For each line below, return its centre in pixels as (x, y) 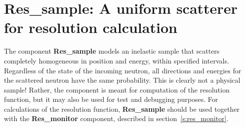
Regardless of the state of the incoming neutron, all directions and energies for (123, 70)
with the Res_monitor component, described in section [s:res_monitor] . (116, 118)
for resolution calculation (91, 27)
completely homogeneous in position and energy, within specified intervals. (117, 60)
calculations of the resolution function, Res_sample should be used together (122, 109)
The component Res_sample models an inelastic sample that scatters (112, 51)
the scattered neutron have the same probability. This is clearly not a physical (122, 80)
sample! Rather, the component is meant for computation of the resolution (117, 89)
